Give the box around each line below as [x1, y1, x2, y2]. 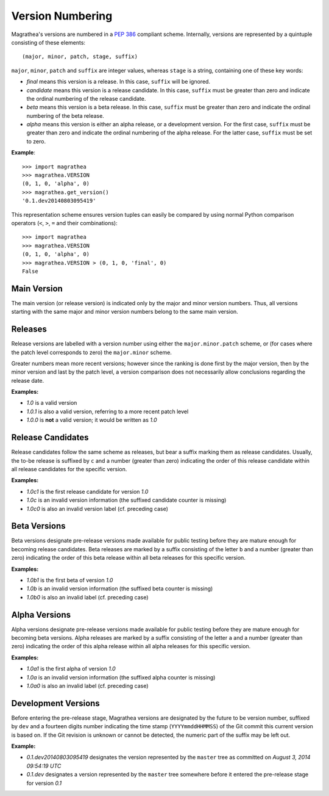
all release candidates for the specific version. [11, 465, 127, 472]
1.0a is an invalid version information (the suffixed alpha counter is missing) [26, 673, 216, 681]
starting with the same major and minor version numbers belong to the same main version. [11, 308, 239, 316]
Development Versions [11, 698, 100, 708]
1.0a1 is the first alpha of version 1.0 [26, 665, 116, 673]
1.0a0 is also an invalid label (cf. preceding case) [26, 682, 149, 689]
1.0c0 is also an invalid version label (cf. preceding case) [26, 505, 169, 512]
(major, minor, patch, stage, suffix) [22, 53, 138, 60]
